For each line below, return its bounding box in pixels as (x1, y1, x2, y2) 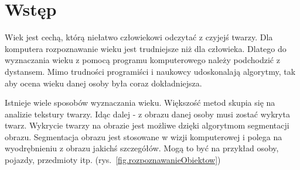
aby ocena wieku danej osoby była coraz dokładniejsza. (5, 77, 202, 89)
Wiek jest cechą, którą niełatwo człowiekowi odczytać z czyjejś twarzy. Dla (5, 31, 273, 43)
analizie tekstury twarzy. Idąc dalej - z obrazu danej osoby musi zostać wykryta (5, 107, 290, 120)
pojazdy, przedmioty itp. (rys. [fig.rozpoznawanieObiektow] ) (5, 154, 221, 166)
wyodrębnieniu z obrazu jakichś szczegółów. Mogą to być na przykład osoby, (5, 142, 279, 154)
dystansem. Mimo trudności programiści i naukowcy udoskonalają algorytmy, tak (5, 65, 296, 77)
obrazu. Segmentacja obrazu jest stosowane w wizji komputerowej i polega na (5, 130, 282, 143)
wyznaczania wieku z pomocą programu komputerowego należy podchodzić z (5, 54, 280, 66)
